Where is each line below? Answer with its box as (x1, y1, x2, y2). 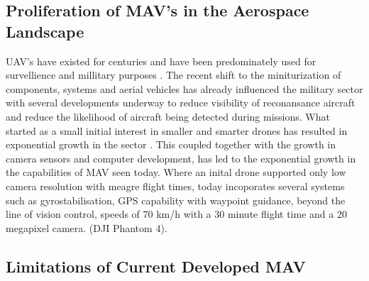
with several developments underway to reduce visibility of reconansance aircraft (6, 95, 356, 110)
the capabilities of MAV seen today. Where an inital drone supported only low (6, 165, 346, 180)
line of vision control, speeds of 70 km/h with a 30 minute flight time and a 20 (6, 206, 347, 221)
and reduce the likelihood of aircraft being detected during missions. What (6, 109, 330, 123)
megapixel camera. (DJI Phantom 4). (6, 220, 167, 235)
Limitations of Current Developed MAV (6, 255, 306, 277)
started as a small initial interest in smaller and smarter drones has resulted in (6, 123, 348, 138)
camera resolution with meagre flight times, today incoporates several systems (6, 178, 345, 193)
